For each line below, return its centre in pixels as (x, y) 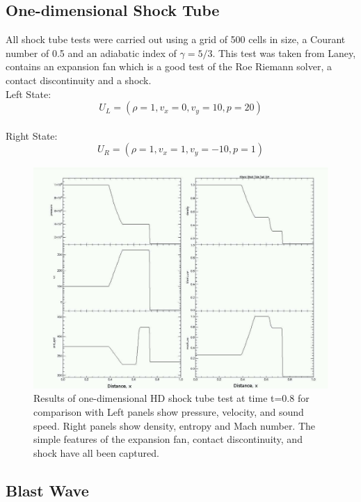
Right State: (32, 135)
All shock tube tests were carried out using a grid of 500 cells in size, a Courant (176, 39)
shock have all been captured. (96, 452)
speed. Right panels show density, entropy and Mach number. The (175, 425)
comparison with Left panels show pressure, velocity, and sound (169, 411)
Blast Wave (47, 490)
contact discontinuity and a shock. (79, 80)
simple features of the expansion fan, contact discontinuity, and (168, 439)
